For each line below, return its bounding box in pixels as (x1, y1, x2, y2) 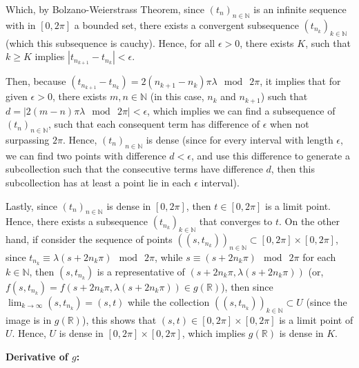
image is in (6, 312, 52, 327)
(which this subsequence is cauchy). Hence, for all (6, 35, 215, 50)
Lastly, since (6, 198, 58, 213)
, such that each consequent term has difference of (48, 117, 260, 131)
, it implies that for (260, 74, 341, 88)
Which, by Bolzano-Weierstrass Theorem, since (6, 2, 204, 16)
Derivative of (6, 349, 68, 363)
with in (6, 17, 36, 32)
